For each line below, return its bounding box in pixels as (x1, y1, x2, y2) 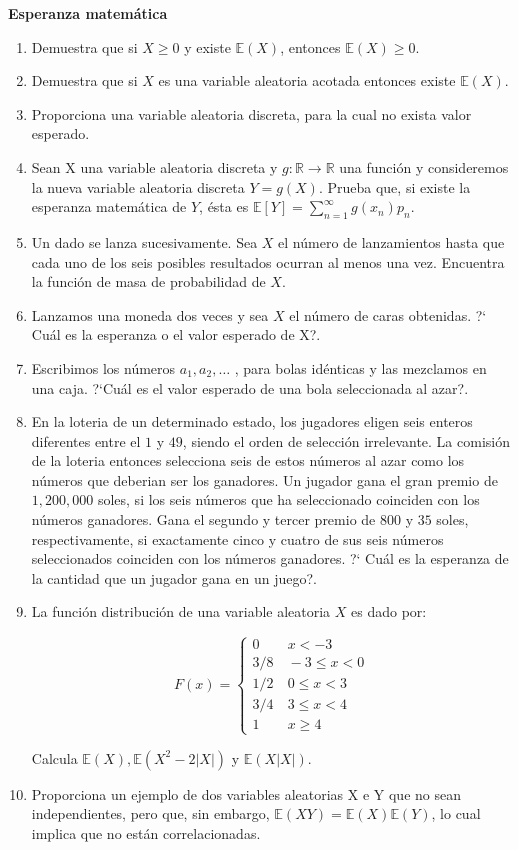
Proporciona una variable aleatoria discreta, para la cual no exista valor (31, 103, 472, 124)
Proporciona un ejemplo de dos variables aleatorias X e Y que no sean (31, 783, 461, 804)
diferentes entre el (31, 430, 141, 451)
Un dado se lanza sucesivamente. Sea (31, 231, 258, 252)
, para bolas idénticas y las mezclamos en (234, 357, 487, 378)
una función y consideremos (339, 156, 509, 177)
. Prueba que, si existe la (318, 176, 471, 197)
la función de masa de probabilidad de (31, 271, 266, 292)
